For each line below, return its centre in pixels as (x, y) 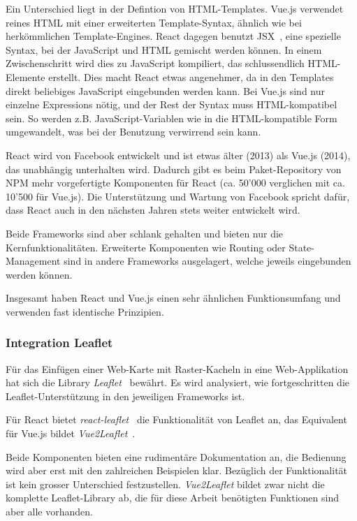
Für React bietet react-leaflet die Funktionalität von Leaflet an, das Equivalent (176, 419)
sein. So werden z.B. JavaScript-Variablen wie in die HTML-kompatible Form (172, 118)
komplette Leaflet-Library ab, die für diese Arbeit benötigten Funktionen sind (172, 498)
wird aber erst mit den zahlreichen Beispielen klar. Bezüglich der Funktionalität (177, 470)
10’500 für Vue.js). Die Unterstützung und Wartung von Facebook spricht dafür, (178, 196)
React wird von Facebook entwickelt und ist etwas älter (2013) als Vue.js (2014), (178, 155)
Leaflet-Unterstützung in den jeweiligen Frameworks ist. (125, 396)
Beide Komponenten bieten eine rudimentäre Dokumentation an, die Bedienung (176, 456)
